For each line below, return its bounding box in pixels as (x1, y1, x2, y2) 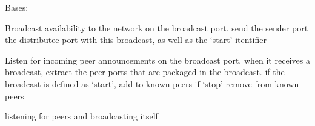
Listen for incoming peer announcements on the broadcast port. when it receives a (5, 53, 310, 66)
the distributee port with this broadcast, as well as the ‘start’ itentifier (5, 33, 267, 46)
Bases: (5, 1, 28, 13)
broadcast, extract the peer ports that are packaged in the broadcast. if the (5, 65, 285, 78)
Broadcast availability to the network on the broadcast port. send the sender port (5, 21, 308, 34)
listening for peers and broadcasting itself (5, 110, 158, 122)
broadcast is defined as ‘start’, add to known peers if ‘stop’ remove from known (5, 77, 299, 90)
